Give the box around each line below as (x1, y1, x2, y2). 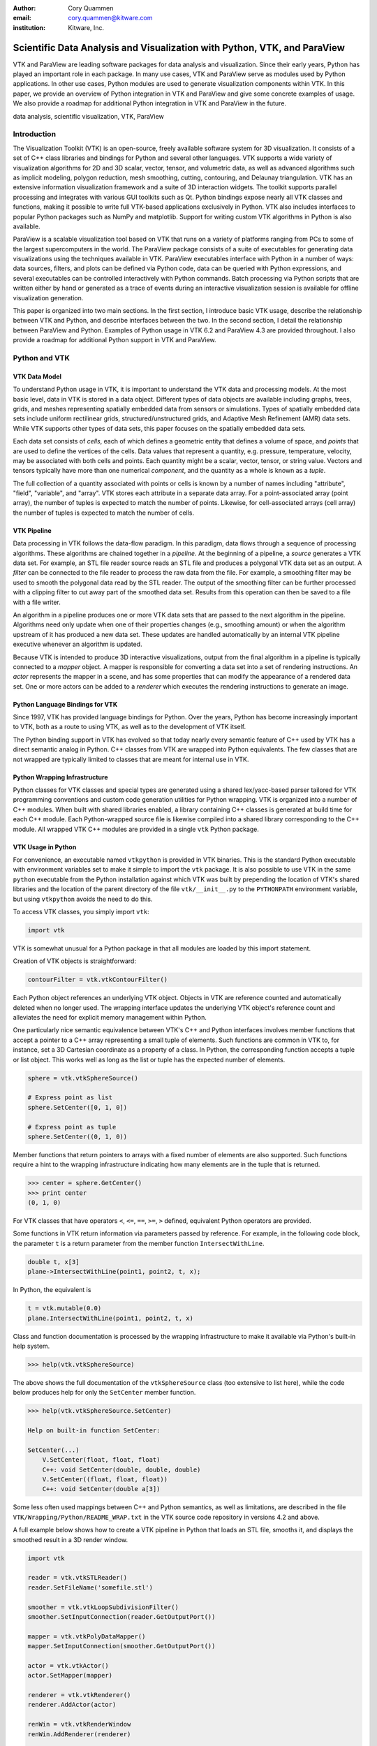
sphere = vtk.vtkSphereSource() (27, 1074, 139, 1082)
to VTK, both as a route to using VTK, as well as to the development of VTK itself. (13, 723, 246, 731)
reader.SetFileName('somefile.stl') (27, 1583, 154, 1592)
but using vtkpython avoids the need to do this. (13, 895, 153, 903)
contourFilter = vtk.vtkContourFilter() (27, 976, 168, 984)
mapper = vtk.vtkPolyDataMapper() (27, 1632, 146, 1641)
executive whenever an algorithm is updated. (13, 640, 142, 649)
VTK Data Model (13, 372, 62, 381)
